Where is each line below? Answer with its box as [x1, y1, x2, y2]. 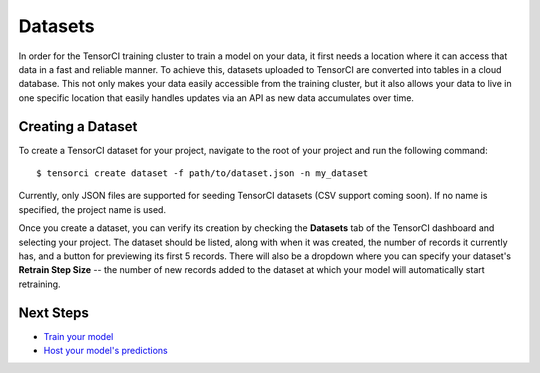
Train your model [43, 330, 114, 342]
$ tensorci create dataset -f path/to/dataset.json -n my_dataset [36, 168, 369, 179]
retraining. [18, 278, 61, 290]
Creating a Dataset [18, 118, 138, 135]
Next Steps [18, 304, 89, 321]
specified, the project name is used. [18, 203, 167, 215]
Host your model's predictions [43, 345, 169, 357]
